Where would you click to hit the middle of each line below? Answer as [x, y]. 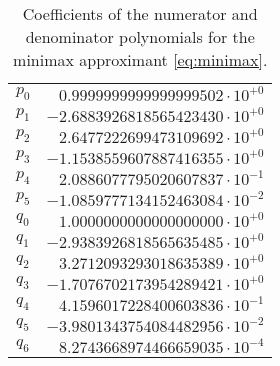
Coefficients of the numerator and [140, 13]
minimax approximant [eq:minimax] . [140, 59]
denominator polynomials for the [140, 36]
